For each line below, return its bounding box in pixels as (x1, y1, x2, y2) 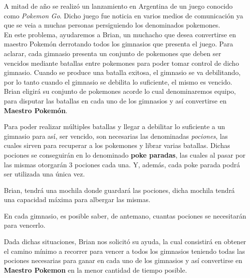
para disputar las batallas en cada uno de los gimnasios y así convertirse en (4, 95, 227, 105)
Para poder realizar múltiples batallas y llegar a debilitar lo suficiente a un (4, 121, 225, 132)
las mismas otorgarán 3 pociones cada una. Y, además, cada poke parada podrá (4, 159, 240, 169)
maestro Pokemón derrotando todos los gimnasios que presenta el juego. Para (4, 39, 233, 49)
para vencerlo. (4, 220, 45, 230)
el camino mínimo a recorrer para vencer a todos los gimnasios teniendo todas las (4, 246, 245, 256)
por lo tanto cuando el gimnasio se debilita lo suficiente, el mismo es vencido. (4, 76, 233, 87)
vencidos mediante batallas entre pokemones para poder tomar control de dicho (4, 58, 239, 68)
